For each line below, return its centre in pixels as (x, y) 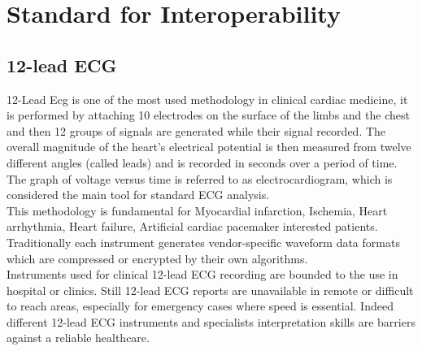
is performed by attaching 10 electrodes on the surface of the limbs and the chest (208, 115)
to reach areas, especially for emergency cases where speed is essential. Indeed (200, 306)
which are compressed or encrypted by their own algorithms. (157, 258)
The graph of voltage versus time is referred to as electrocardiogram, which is (200, 178)
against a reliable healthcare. (78, 338)
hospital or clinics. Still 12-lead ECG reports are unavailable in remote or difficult (210, 290)
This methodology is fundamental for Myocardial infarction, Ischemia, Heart (197, 210)
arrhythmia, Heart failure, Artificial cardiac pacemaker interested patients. (192, 226)
